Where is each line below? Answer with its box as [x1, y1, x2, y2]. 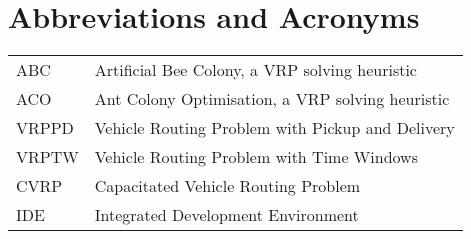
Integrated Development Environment [94, 203, 359, 227]
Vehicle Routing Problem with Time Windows [94, 145, 418, 169]
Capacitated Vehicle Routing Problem [94, 174, 361, 198]
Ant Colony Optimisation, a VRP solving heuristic [94, 87, 450, 111]
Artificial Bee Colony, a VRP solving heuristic [94, 58, 417, 82]
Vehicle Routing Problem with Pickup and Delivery [94, 116, 455, 140]
